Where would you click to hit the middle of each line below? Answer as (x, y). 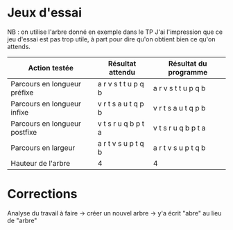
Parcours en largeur (43, 148)
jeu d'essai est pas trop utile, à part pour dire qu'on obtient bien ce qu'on (111, 39)
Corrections (42, 194)
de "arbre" (22, 220)
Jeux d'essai (44, 13)
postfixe (24, 132)
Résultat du (188, 64)
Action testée (51, 68)
